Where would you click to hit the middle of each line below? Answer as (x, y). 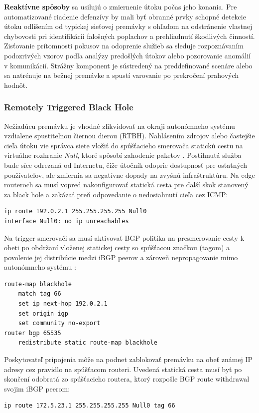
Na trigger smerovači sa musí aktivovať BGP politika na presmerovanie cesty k (124, 237)
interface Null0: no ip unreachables (66, 221)
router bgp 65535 (33, 333)
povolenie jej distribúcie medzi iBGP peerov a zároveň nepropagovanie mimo (121, 257)
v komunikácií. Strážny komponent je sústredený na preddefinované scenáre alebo (128, 65)
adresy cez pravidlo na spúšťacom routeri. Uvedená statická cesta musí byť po (123, 369)
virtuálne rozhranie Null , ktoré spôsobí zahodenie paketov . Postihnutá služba (123, 155)
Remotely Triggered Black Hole (69, 107)
